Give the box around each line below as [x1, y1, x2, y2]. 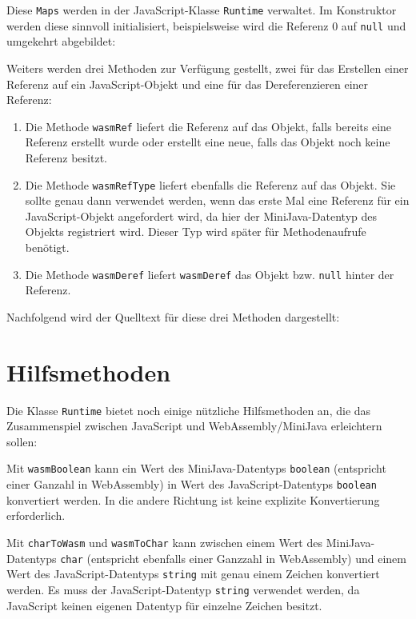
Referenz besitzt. [25, 149, 107, 166]
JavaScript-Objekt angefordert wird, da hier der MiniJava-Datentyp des [25, 207, 378, 224]
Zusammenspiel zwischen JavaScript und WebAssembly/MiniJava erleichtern [6, 417, 382, 434]
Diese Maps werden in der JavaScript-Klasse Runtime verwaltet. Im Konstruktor [6, 2, 397, 18]
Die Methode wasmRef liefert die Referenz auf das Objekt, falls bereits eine [25, 118, 392, 134]
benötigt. [25, 238, 70, 255]
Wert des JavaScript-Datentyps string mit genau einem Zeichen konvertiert [6, 565, 380, 582]
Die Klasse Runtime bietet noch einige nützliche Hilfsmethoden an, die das [6, 401, 371, 418]
